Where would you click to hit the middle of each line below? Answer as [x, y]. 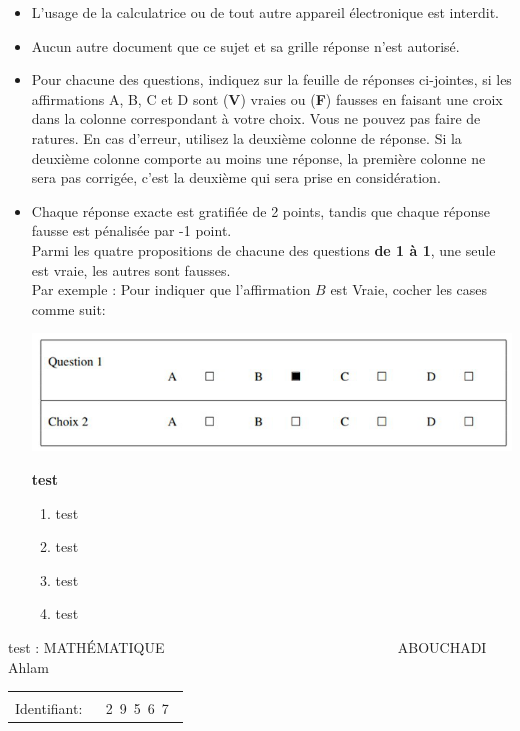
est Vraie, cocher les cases [409, 289]
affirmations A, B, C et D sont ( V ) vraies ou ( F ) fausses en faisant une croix [267, 98]
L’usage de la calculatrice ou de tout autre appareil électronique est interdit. [265, 12]
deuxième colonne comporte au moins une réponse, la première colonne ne [258, 157]
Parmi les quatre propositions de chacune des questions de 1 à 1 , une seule [263, 249]
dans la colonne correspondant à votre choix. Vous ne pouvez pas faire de [256, 118]
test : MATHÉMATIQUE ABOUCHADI [247, 647]
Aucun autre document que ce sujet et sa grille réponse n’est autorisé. [245, 45]
